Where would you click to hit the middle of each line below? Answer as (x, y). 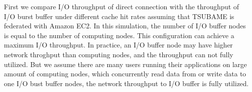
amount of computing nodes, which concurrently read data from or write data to (125, 74)
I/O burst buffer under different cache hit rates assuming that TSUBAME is (119, 16)
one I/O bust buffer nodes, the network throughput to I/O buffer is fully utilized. (126, 83)
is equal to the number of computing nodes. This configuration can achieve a (119, 35)
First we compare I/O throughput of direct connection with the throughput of (122, 6)
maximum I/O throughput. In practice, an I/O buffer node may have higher (118, 45)
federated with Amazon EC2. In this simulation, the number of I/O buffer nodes (125, 26)
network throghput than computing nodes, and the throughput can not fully (119, 54)
